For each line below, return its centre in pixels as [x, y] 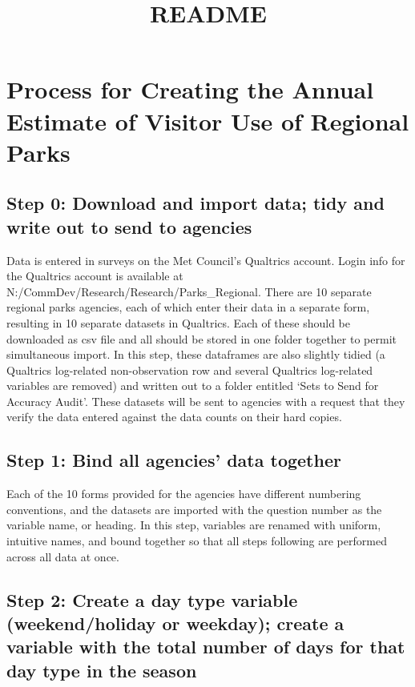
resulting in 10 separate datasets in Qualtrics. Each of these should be [179, 322]
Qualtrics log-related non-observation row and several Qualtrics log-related [190, 370]
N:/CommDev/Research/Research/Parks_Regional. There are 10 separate [189, 291]
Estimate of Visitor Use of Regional [208, 121]
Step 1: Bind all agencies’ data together [174, 460]
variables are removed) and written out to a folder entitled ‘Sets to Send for [193, 386]
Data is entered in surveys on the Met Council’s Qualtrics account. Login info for [206, 260]
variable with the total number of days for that [206, 647]
